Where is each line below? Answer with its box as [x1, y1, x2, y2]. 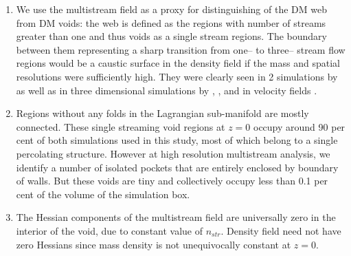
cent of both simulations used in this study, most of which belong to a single [16, 133, 338, 147]
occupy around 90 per [253, 119, 346, 134]
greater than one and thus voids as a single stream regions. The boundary [16, 29, 327, 43]
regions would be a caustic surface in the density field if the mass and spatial [16, 56, 340, 70]
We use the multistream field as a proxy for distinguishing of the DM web [16, 2, 327, 16]
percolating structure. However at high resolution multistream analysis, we [16, 146, 330, 160]
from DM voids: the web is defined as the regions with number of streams [16, 15, 326, 30]
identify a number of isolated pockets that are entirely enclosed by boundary [16, 160, 339, 174]
